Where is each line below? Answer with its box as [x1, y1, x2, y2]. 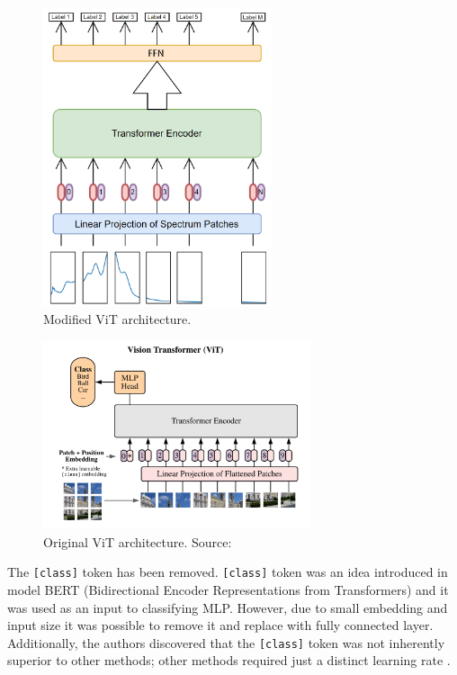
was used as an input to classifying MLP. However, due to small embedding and [7, 598, 448, 616]
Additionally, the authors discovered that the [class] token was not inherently [7, 633, 445, 652]
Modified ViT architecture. [43, 310, 192, 328]
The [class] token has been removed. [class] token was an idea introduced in [7, 562, 448, 581]
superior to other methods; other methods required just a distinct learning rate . [7, 651, 451, 670]
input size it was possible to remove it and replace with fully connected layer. [7, 616, 434, 634]
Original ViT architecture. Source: [43, 532, 232, 551]
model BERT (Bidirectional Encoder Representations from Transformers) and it [7, 580, 449, 598]
